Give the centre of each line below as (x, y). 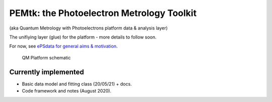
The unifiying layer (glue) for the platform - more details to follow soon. (83, 37)
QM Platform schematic (46, 57)
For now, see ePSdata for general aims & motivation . (63, 46)
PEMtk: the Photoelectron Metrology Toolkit (103, 13)
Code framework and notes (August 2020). (67, 91)
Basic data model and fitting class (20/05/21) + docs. (77, 84)
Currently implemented (47, 72)
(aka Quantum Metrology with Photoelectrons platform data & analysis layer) (89, 28)
